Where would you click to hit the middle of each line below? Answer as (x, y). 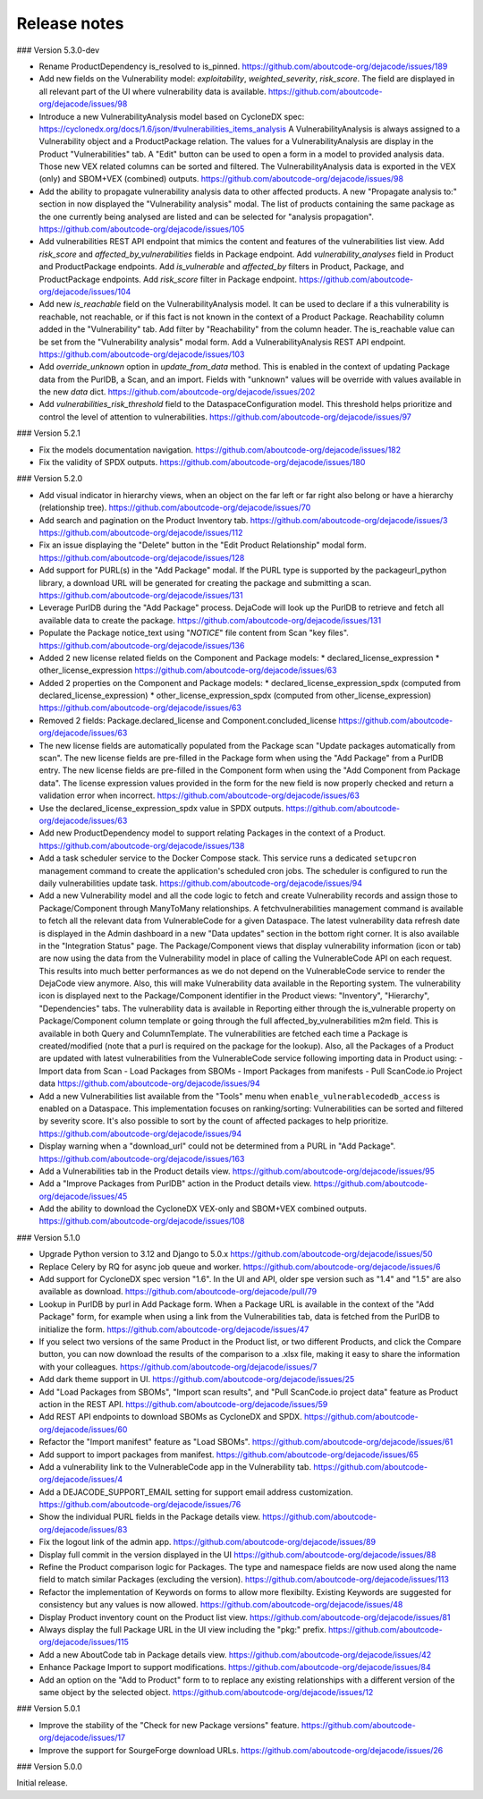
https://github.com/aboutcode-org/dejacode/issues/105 (142, 229)
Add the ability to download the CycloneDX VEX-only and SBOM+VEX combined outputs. (203, 1209)
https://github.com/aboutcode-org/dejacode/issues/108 (142, 1221)
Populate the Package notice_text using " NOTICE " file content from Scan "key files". (194, 633)
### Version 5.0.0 (49, 1766)
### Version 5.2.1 (48, 433)
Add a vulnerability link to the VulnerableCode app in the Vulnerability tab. (175, 1466)
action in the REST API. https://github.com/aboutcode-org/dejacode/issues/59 (183, 1404)
